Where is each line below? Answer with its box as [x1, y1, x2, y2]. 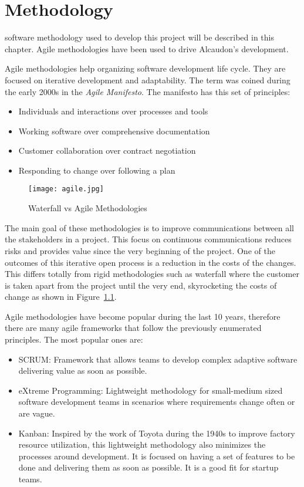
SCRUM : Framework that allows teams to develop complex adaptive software [18, 353, 298, 365]
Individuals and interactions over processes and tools [18, 105, 208, 117]
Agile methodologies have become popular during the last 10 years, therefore [5, 310, 281, 322]
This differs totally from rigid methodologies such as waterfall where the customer [5, 268, 299, 280]
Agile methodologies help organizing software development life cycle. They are [5, 62, 286, 75]
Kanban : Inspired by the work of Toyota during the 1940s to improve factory [18, 427, 295, 439]
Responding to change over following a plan [18, 164, 175, 176]
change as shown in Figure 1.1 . [5, 290, 117, 303]
